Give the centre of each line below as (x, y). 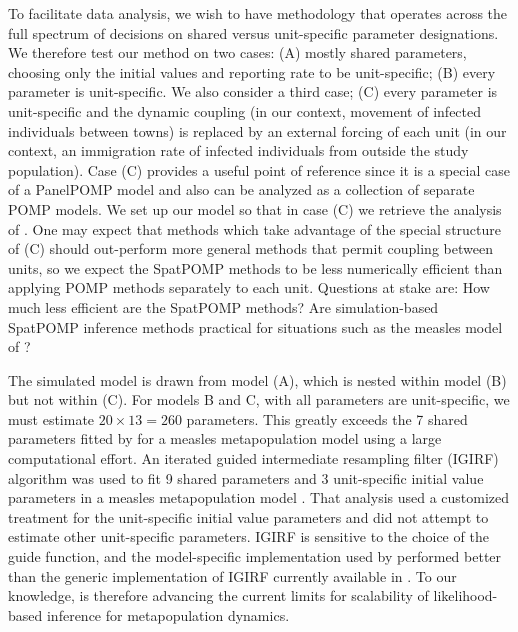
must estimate (51, 418)
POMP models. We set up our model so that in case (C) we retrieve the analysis (255, 208)
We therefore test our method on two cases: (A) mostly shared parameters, (237, 52)
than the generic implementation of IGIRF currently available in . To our (232, 575)
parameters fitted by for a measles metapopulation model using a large (225, 438)
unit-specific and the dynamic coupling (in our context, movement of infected (245, 110)
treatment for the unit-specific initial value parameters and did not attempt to (248, 516)
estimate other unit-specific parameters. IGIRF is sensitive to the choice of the (248, 536)
